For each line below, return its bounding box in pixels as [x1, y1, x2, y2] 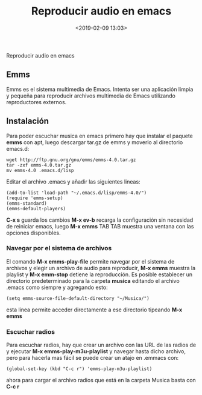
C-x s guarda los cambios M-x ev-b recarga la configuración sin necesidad [6, 216, 194, 224]
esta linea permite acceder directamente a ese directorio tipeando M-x [6, 306, 183, 313]
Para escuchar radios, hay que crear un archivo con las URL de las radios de [6, 341, 197, 349]
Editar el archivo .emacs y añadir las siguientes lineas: [6, 178, 140, 185]
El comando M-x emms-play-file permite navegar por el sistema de [6, 257, 175, 265]
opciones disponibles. [6, 229, 62, 236]
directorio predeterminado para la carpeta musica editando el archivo [6, 277, 180, 284]
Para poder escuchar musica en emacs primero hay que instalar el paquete [6, 132, 193, 139]
